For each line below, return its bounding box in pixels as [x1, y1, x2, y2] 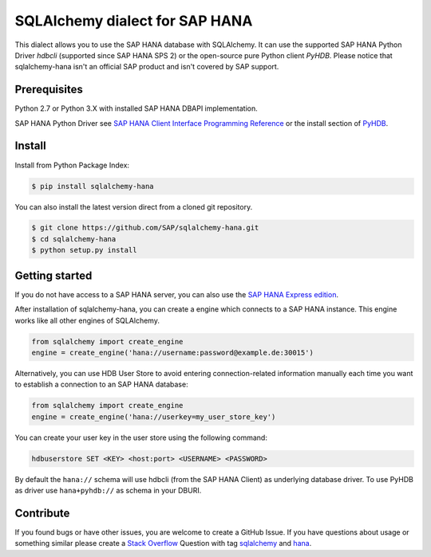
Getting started [14, 269, 93, 282]
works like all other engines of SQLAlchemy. [14, 316, 160, 325]
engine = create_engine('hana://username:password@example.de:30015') [31, 347, 314, 357]
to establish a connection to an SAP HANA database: [14, 379, 188, 390]
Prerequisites [14, 83, 83, 96]
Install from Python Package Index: [14, 160, 130, 170]
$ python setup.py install [31, 245, 137, 255]
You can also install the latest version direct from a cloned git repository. [14, 202, 253, 211]
